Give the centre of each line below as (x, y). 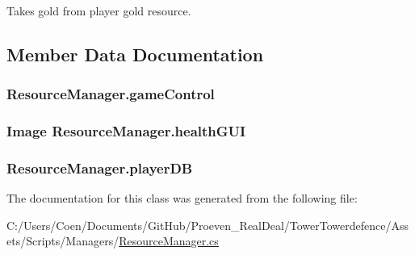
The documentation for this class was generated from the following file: (182, 198)
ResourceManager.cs (169, 241)
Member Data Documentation (135, 54)
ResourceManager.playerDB (100, 167)
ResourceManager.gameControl (111, 94)
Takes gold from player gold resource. (99, 10)
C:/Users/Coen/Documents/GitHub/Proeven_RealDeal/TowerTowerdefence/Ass (207, 225)
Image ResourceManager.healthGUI (126, 131)
